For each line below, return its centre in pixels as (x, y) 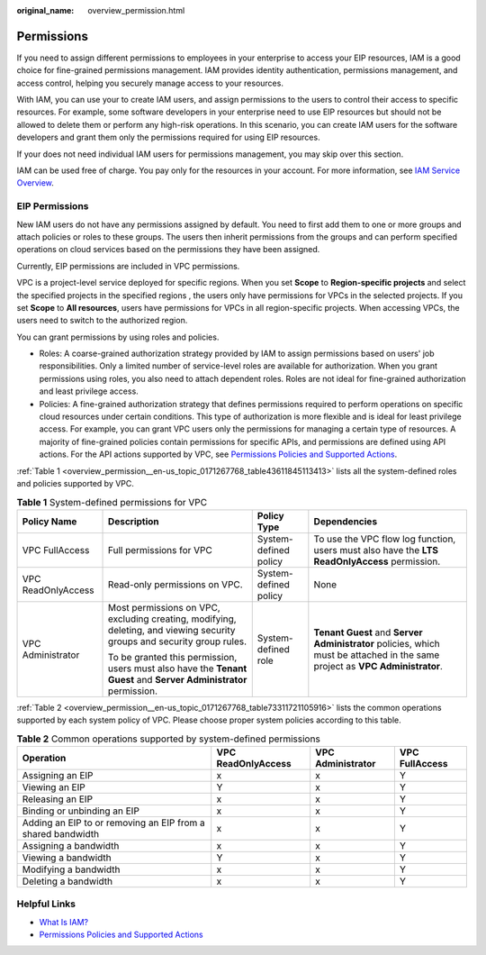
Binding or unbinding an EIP (81, 811)
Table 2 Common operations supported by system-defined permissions (169, 739)
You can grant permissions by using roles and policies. (118, 337)
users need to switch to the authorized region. (102, 321)
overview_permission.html (136, 10)
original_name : (45, 10)
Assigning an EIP (58, 775)
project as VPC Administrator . (378, 666)
